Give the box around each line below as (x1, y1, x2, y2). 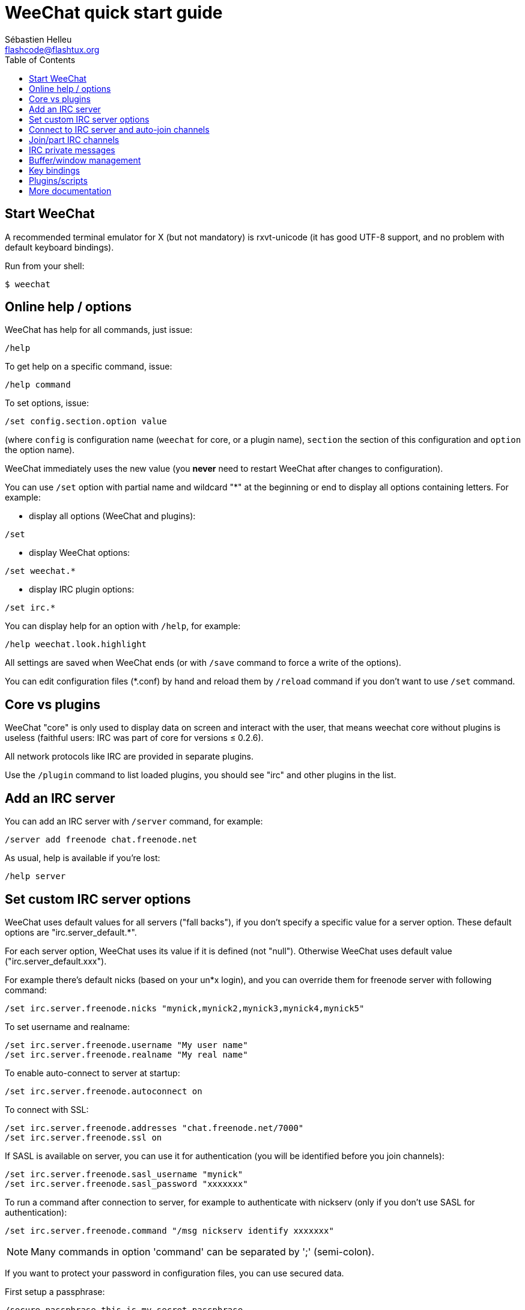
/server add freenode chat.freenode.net (5, 835, 198, 845)
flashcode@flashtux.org (5, 44, 100, 55)
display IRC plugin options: (29, 584, 135, 595)
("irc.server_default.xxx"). (5, 955, 107, 966)
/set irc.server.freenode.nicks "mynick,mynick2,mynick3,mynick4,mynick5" (5, 1003, 365, 1013)
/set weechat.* (5, 566, 76, 576)
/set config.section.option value (5, 416, 167, 427)
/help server (5, 871, 66, 882)
